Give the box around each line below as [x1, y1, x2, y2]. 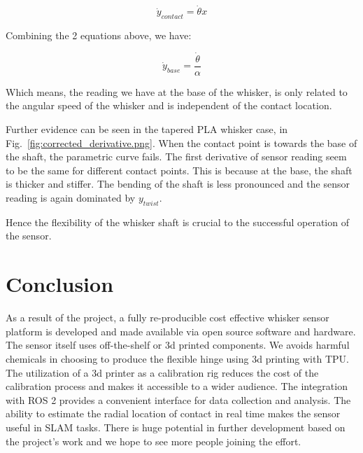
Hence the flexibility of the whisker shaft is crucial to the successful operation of [6, 214, 349, 229]
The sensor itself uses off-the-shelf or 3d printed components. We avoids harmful [6, 337, 350, 352]
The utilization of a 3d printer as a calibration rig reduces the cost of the [6, 365, 319, 379]
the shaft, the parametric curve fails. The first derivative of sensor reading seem [6, 149, 347, 164]
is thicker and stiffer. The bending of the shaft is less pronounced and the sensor [6, 176, 350, 191]
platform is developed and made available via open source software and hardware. [6, 323, 356, 338]
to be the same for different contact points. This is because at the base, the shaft [6, 162, 353, 177]
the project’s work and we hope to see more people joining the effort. [6, 433, 301, 448]
